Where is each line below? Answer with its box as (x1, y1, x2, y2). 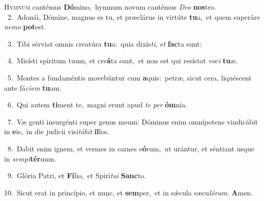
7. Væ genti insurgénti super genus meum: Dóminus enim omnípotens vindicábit (7, 116, 258, 127)
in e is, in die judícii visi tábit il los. (4, 126, 110, 137)
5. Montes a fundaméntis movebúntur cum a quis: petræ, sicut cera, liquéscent (7, 72, 252, 83)
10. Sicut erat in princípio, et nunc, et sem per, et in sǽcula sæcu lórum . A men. (4, 187, 253, 197)
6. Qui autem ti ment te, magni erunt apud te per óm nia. (7, 99, 187, 110)
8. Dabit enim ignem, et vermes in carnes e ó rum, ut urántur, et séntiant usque (7, 143, 254, 153)
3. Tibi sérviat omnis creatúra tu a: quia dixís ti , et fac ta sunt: (7, 38, 202, 49)
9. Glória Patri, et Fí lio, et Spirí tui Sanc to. (7, 170, 146, 181)
